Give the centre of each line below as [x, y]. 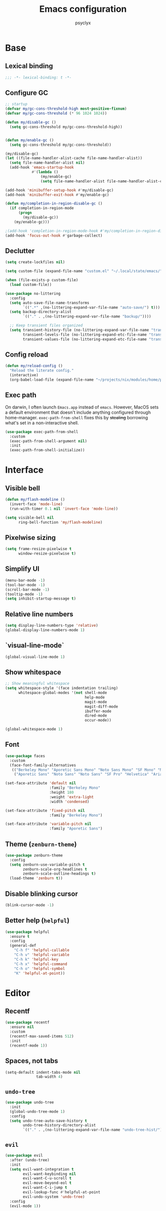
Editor [18, 993]
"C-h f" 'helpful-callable [42, 950]
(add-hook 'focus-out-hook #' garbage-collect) [54, 236]
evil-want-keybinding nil [50, 1174]
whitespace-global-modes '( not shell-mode [62, 693]
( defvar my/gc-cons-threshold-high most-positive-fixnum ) [66, 109]
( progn [25, 213]
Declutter [20, 251]
